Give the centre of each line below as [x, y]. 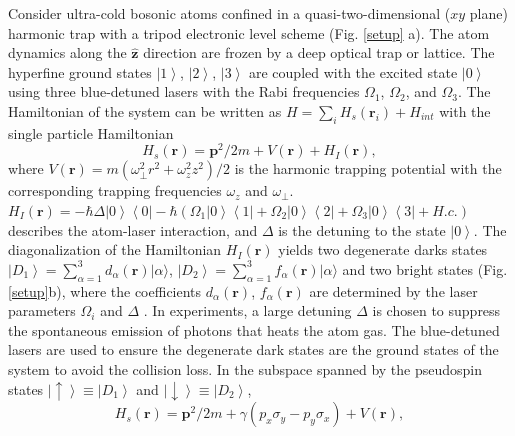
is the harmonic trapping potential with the [368, 168]
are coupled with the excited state [353, 71]
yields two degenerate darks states [383, 249]
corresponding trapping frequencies [115, 190]
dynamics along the [67, 52]
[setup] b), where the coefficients [105, 290]
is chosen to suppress [436, 310]
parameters [42, 310]
